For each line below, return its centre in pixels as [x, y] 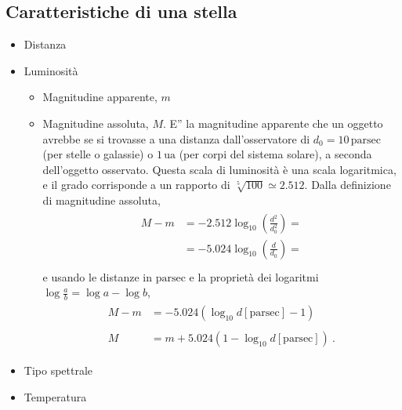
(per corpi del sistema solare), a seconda [275, 154]
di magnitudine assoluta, [101, 200]
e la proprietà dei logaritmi [254, 276]
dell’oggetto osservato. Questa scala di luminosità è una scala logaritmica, [219, 169]
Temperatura [55, 396]
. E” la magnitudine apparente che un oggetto [273, 123]
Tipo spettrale [58, 370]
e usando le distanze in [97, 276]
